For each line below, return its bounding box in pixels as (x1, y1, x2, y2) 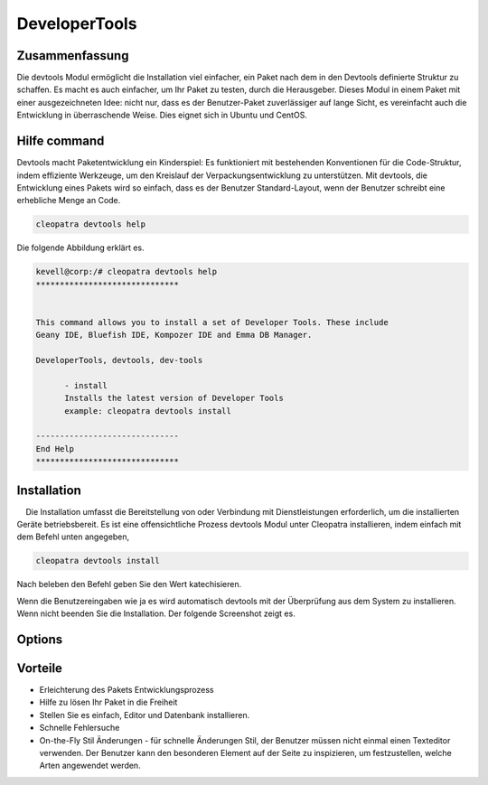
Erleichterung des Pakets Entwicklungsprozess (39, 685, 214, 696)
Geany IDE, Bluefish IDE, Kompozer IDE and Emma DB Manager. (35, 330, 313, 341)
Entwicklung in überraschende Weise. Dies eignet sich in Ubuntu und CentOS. (16, 109, 307, 121)
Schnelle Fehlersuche (39, 723, 120, 734)
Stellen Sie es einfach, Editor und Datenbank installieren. (39, 709, 250, 720)
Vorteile (16, 660, 63, 676)
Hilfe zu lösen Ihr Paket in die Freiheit (39, 696, 178, 708)
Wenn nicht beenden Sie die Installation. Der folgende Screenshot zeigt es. (16, 608, 296, 619)
